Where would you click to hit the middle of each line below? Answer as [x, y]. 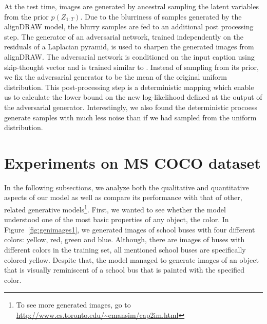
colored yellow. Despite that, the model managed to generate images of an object [131, 259]
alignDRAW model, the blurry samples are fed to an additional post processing [129, 26]
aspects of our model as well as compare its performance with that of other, [123, 197]
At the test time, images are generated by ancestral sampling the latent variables [131, 6]
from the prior [26, 16]
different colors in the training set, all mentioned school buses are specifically [125, 250]
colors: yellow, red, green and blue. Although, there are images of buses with [125, 239]
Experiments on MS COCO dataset [132, 162]
